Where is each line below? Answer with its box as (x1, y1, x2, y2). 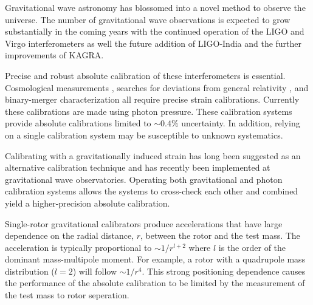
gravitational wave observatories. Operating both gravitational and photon (5, 173, 283, 185)
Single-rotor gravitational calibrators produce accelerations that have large (5, 217, 283, 230)
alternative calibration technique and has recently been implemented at (5, 161, 270, 174)
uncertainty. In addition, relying (181, 117, 300, 129)
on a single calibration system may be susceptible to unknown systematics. (5, 128, 283, 141)
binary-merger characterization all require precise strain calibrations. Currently (5, 93, 300, 106)
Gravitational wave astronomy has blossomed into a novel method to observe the (5, 1, 306, 13)
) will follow (72, 264, 117, 277)
